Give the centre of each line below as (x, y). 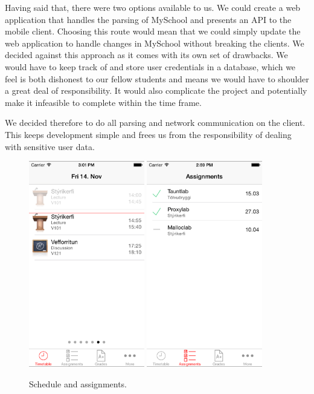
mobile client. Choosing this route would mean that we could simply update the (153, 31)
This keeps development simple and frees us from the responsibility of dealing (148, 134)
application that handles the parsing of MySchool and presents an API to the (148, 19)
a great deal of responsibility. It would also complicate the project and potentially (156, 90)
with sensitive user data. (50, 146)
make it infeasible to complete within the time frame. (103, 102)
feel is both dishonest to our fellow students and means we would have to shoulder (157, 78)
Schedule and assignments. (78, 383)
